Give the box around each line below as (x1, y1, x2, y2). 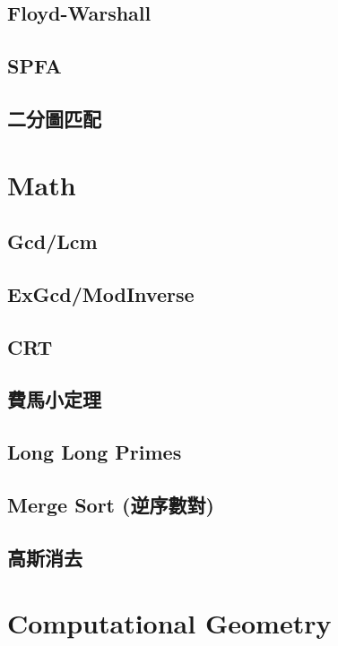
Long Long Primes (7, 438, 182, 466)
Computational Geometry (7, 605, 332, 642)
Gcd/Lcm (7, 228, 98, 255)
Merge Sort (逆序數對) (7, 491, 214, 519)
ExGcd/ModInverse (7, 280, 195, 307)
